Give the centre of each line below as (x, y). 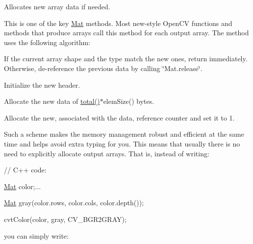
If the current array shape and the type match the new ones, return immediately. (126, 59)
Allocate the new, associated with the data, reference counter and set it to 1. (119, 117)
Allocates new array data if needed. (57, 6)
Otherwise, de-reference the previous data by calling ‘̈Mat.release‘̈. (103, 68)
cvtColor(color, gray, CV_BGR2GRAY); (65, 219)
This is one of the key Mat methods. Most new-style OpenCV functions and (118, 23)
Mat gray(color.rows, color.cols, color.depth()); (74, 203)
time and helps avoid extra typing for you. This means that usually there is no (122, 143)
